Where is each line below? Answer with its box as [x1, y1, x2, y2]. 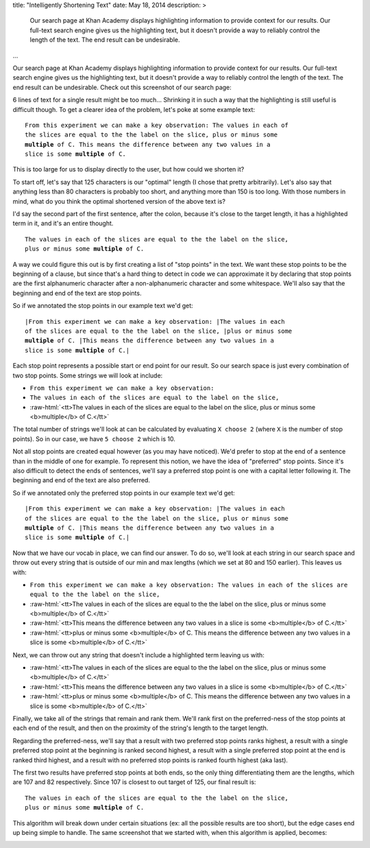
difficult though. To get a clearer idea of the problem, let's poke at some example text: [12, 105, 256, 113]
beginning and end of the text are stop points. [12, 289, 142, 297]
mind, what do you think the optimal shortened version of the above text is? [12, 197, 226, 205]
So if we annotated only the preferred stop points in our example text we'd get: [12, 488, 236, 497]
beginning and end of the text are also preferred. [12, 476, 151, 484]
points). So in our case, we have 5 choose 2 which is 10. [12, 434, 176, 443]
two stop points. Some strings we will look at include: [12, 371, 163, 379]
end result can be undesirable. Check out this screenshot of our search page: [12, 83, 232, 91]
